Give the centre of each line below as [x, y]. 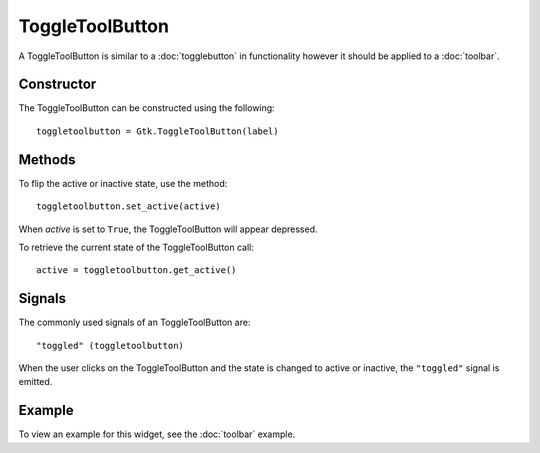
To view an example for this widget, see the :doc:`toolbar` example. [157, 434]
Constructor [57, 84]
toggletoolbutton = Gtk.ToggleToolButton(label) [157, 131]
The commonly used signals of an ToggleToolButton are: [134, 322]
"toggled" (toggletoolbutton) [110, 345]
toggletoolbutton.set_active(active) [129, 206]
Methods [47, 159]
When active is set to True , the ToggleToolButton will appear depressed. [168, 229]
